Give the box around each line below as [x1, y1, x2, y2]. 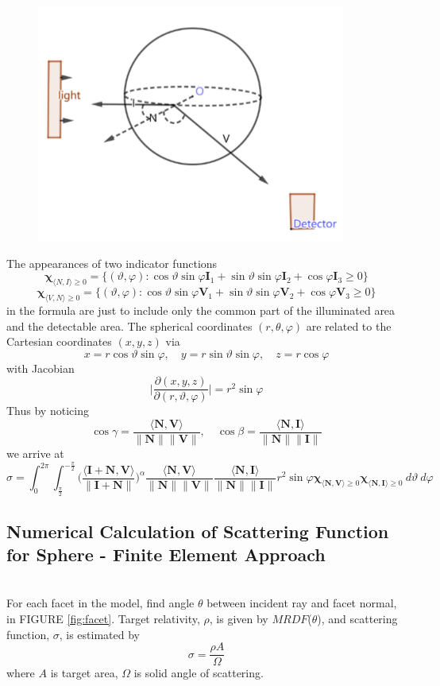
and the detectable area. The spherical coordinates [6, 317, 253, 334]
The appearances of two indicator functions [6, 254, 218, 271]
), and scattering [317, 610, 398, 626]
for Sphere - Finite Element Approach [6, 541, 326, 566]
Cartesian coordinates [6, 333, 112, 350]
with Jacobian [6, 359, 75, 376]
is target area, [50, 665, 118, 681]
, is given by [209, 610, 268, 626]
